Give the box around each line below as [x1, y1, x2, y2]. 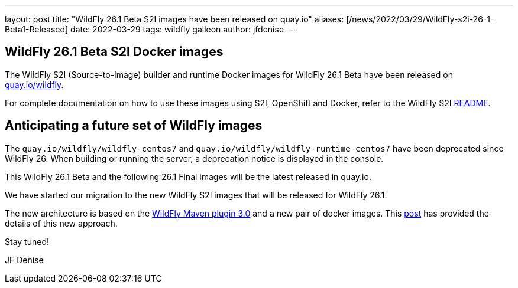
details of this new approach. [5, 218, 118, 228]
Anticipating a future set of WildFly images [5, 118, 263, 133]
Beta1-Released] [5, 24, 69, 34]
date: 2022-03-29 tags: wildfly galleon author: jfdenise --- [70, 24, 298, 34]
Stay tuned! [5, 236, 49, 247]
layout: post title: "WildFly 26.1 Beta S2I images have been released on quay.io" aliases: [5, 14, 344, 24]
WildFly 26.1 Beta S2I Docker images [5, 44, 224, 60]
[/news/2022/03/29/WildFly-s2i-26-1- [346, 14, 494, 24]
